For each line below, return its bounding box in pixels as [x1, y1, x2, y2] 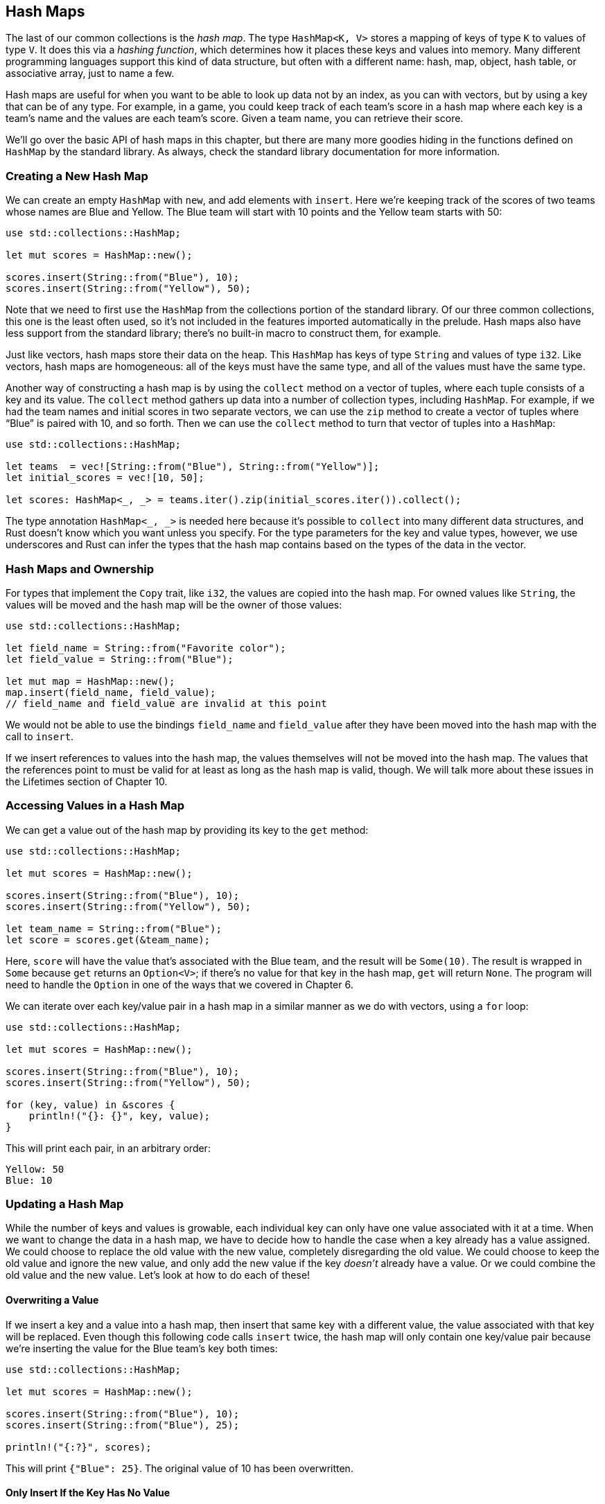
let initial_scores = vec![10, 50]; [6, 472, 204, 484]
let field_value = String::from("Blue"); [6, 653, 234, 665]
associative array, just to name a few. [6, 67, 175, 80]
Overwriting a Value [6, 1294, 99, 1306]
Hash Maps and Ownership [6, 561, 155, 576]
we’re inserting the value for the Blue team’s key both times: [6, 1342, 278, 1354]
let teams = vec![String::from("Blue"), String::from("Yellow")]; [6, 461, 380, 473]
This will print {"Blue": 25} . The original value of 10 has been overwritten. [6, 1462, 353, 1474]
